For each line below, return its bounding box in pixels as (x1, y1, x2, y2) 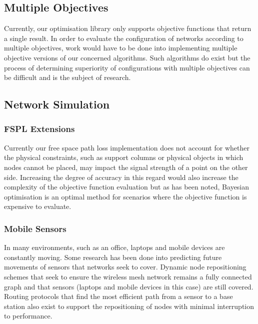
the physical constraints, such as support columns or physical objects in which (4, 152, 243, 162)
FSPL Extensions (4, 122, 75, 135)
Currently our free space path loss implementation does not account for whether (4, 142, 249, 152)
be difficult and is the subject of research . (4, 72, 131, 82)
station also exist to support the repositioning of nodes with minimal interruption (4, 300, 254, 311)
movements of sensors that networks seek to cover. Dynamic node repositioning (4, 261, 246, 272)
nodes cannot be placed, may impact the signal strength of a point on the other (4, 161, 248, 172)
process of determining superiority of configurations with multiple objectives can (4, 62, 250, 72)
